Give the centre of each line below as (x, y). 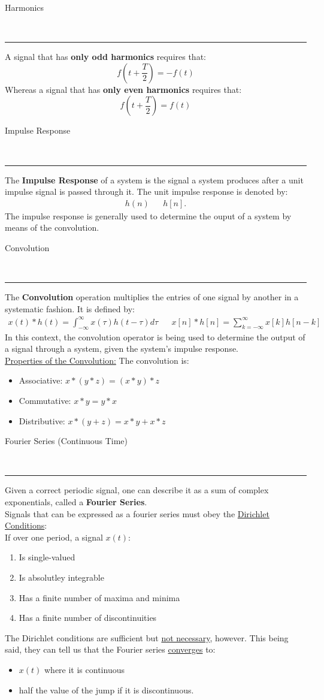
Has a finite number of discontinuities (88, 618)
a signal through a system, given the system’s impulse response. (122, 349)
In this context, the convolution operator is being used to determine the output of (155, 337)
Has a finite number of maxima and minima (99, 597)
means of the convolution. (52, 227)
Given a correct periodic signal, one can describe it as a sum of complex (137, 490)
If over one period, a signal (54, 537)
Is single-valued (47, 557)
